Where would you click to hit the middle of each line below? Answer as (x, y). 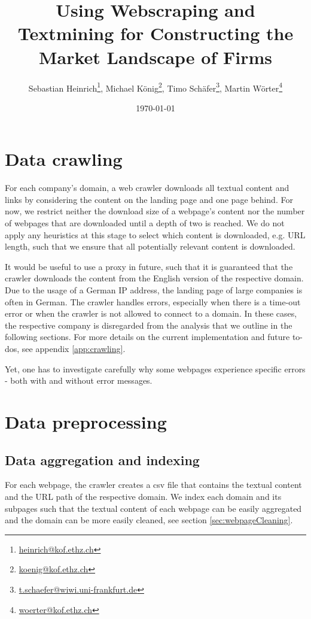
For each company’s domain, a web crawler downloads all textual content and (147, 188)
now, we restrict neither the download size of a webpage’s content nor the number (155, 211)
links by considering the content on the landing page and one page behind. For (149, 199)
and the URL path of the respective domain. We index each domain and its (143, 496)
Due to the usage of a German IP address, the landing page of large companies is (154, 290)
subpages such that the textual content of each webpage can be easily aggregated (153, 508)
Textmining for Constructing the (155, 33)
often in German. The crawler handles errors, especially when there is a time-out (153, 301)
